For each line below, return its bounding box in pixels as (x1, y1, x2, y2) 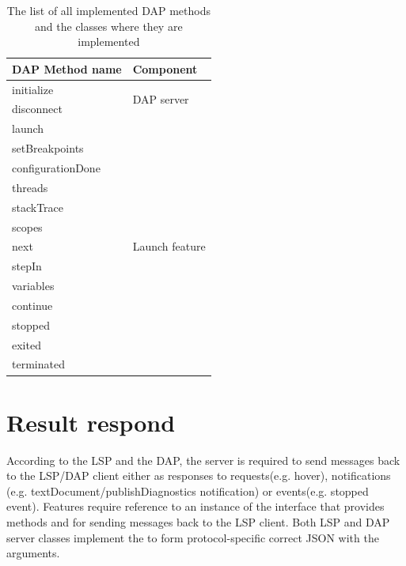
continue (12, 296, 53, 313)
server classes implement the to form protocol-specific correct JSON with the (6, 529, 379, 545)
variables (12, 277, 55, 294)
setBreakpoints (12, 140, 84, 157)
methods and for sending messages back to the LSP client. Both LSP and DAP (6, 514, 390, 530)
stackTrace (12, 198, 64, 215)
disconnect (12, 100, 63, 117)
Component (132, 60, 198, 77)
